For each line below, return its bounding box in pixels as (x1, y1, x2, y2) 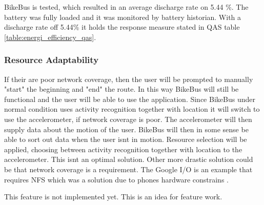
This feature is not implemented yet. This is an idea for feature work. (4, 191, 222, 202)
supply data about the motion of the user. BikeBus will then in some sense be (4, 124, 249, 134)
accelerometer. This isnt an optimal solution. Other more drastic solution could (4, 154, 253, 165)
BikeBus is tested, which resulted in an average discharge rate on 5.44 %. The (4, 2, 249, 12)
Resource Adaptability (4, 53, 99, 66)
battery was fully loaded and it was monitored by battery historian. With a (4, 11, 241, 22)
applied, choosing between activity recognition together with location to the (4, 143, 242, 154)
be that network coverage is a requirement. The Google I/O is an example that (4, 163, 253, 174)
